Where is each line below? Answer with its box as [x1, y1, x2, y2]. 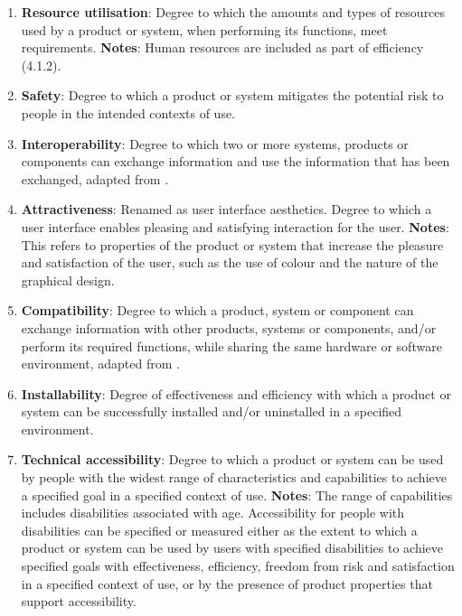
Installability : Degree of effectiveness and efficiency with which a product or [21, 384, 451, 403]
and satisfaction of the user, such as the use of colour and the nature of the [21, 253, 438, 272]
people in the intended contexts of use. [21, 103, 236, 122]
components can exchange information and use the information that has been [21, 152, 450, 171]
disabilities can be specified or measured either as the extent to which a [21, 520, 418, 539]
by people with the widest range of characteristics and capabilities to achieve [21, 468, 447, 487]
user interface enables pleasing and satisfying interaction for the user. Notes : [21, 217, 449, 236]
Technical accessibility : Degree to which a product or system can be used [21, 450, 444, 469]
